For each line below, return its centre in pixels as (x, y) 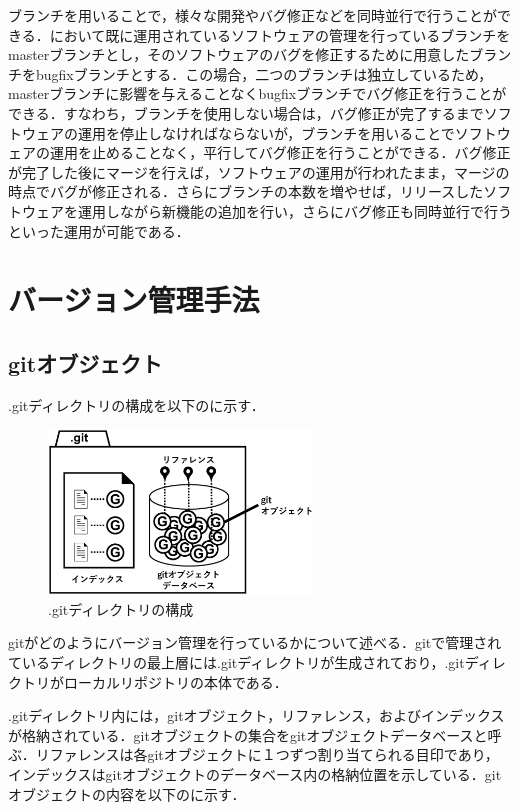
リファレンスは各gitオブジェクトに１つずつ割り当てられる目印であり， (267, 754)
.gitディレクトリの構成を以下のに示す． (136, 404)
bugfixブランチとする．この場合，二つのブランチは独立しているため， (264, 73)
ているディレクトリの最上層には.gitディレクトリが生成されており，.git (236, 661)
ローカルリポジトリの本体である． (175, 681)
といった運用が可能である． (99, 230)
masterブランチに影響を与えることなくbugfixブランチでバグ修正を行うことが (257, 93)
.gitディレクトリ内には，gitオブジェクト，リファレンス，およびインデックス (256, 715)
